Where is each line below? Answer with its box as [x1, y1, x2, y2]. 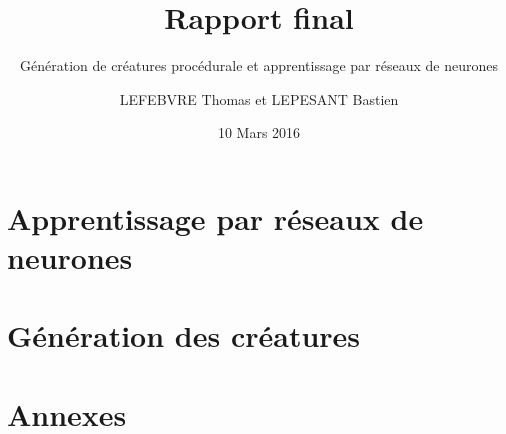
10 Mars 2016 [217, 122, 301, 143]
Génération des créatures [7, 315, 361, 356]
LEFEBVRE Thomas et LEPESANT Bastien [119, 88, 399, 109]
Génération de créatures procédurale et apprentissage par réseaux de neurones [20, 55, 498, 76]
